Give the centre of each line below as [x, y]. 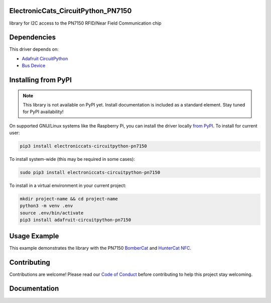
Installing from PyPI [41, 80]
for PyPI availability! [43, 112]
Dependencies [33, 37]
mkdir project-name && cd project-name [69, 199]
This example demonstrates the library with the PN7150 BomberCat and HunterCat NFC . [100, 248]
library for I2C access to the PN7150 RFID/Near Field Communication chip [85, 23]
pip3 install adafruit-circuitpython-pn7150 [76, 220]
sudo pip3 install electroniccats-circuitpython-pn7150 [90, 173]
